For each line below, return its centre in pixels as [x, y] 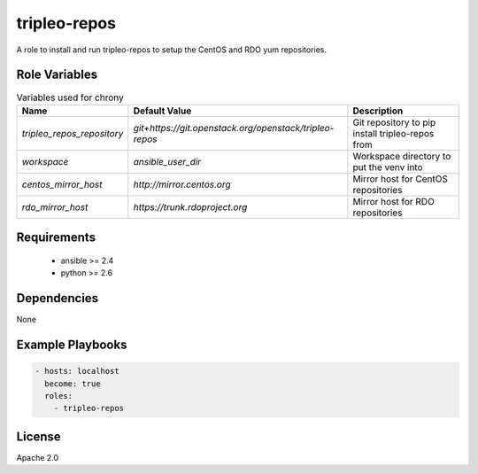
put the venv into [388, 167]
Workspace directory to [402, 156]
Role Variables [57, 75]
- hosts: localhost [77, 371]
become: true [73, 384]
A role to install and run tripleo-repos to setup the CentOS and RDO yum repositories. [172, 50]
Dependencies [58, 298]
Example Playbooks [72, 344]
